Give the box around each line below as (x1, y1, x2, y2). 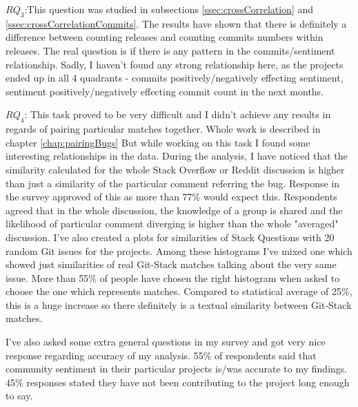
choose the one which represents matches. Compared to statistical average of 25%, (6, 284, 352, 299)
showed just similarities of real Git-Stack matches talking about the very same (6, 257, 337, 272)
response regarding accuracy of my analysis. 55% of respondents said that (6, 348, 317, 362)
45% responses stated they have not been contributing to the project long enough (6, 375, 350, 389)
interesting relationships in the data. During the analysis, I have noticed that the (6, 149, 348, 163)
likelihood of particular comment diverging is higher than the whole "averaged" (6, 216, 339, 231)
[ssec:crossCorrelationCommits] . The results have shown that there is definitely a (6, 16, 347, 30)
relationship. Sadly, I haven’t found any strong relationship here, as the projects (6, 57, 344, 71)
